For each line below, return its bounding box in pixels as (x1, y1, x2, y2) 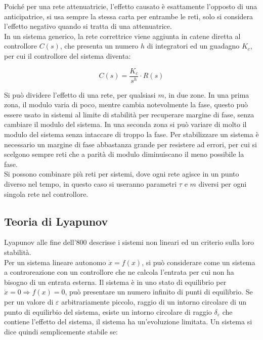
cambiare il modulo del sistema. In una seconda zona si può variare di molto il (4, 119, 247, 130)
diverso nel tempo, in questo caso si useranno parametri (4, 178, 177, 189)
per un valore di (4, 296, 54, 307)
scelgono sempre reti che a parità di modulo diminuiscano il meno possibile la (4, 149, 244, 159)
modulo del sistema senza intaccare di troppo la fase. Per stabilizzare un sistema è (4, 129, 259, 139)
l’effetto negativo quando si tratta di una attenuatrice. (4, 21, 172, 31)
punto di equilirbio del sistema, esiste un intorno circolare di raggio (4, 306, 212, 317)
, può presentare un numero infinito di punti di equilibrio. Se (65, 286, 253, 297)
